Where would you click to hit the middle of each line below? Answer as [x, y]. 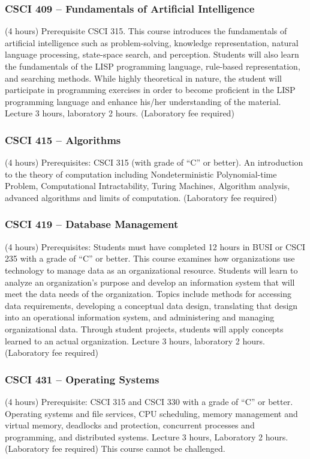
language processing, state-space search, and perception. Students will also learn [152, 54]
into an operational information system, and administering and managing [140, 317]
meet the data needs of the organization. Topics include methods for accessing [148, 294]
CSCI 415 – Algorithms [63, 139]
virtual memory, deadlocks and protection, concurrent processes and [130, 425]
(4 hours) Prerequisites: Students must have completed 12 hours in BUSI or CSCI [155, 246]
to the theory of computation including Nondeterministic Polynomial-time [141, 174]
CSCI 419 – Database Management [92, 224]
